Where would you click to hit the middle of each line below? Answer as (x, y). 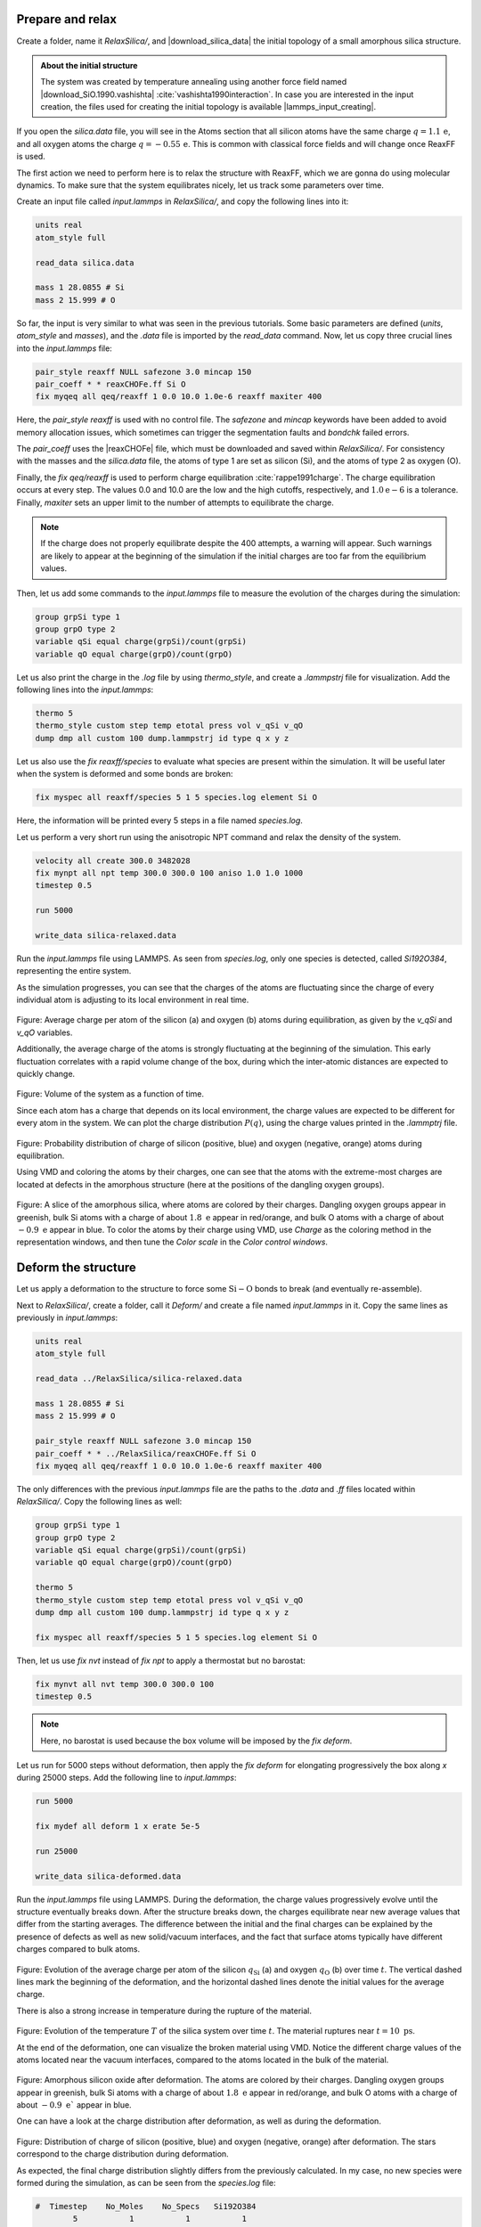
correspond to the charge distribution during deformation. (122, 2154)
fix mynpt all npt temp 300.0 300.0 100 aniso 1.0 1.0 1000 (169, 873)
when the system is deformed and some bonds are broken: (125, 774)
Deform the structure (77, 1268)
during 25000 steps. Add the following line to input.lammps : (126, 1778)
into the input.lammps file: (65, 348)
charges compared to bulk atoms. (78, 1949)
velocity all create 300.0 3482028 (113, 861)
